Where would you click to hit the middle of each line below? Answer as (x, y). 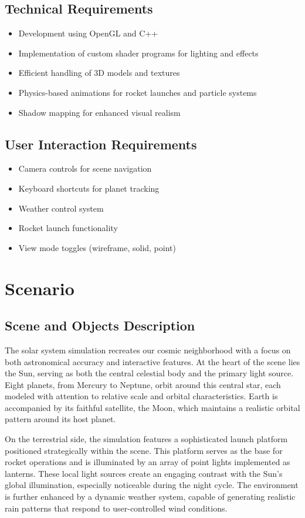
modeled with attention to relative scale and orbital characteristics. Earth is (141, 396)
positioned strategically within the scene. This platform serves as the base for (144, 450)
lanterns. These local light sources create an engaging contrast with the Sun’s (144, 473)
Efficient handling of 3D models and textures (99, 73)
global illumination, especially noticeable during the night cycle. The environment (152, 485)
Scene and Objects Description (100, 325)
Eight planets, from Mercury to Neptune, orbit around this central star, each (143, 384)
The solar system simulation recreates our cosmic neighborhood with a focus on (148, 350)
